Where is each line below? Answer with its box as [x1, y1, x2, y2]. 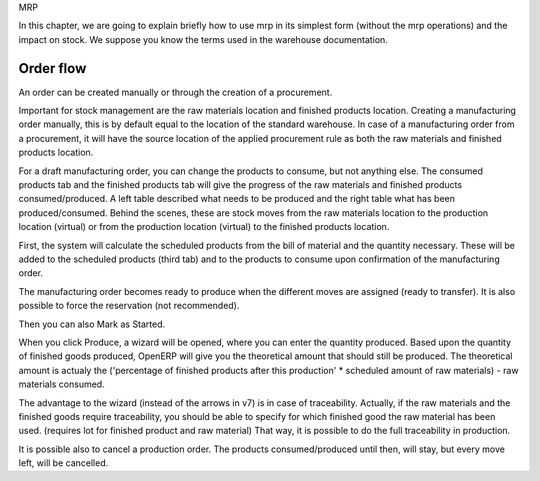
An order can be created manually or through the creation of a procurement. [18, 86, 333, 98]
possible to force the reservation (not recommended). [18, 300, 240, 312]
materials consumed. [18, 378, 105, 390]
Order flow [18, 60, 87, 77]
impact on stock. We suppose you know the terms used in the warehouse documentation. [18, 33, 389, 45]
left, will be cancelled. [18, 457, 109, 469]
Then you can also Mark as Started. [18, 318, 166, 330]
